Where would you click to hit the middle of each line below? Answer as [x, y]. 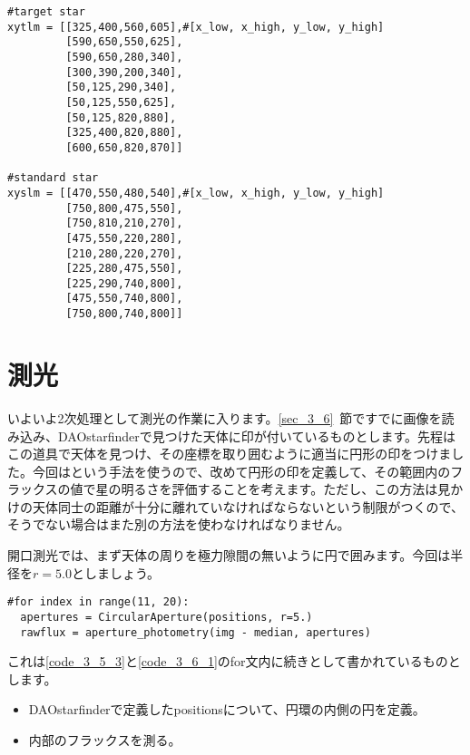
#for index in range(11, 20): [98, 602]
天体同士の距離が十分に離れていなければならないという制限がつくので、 [248, 506]
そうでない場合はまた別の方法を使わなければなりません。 [179, 524]
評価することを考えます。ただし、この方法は [305, 489]
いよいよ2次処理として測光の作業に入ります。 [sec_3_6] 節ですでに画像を [225, 417]
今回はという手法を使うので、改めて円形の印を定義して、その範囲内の [241, 471]
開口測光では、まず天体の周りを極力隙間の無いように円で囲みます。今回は [229, 555]
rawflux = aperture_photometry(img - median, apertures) [196, 632]
